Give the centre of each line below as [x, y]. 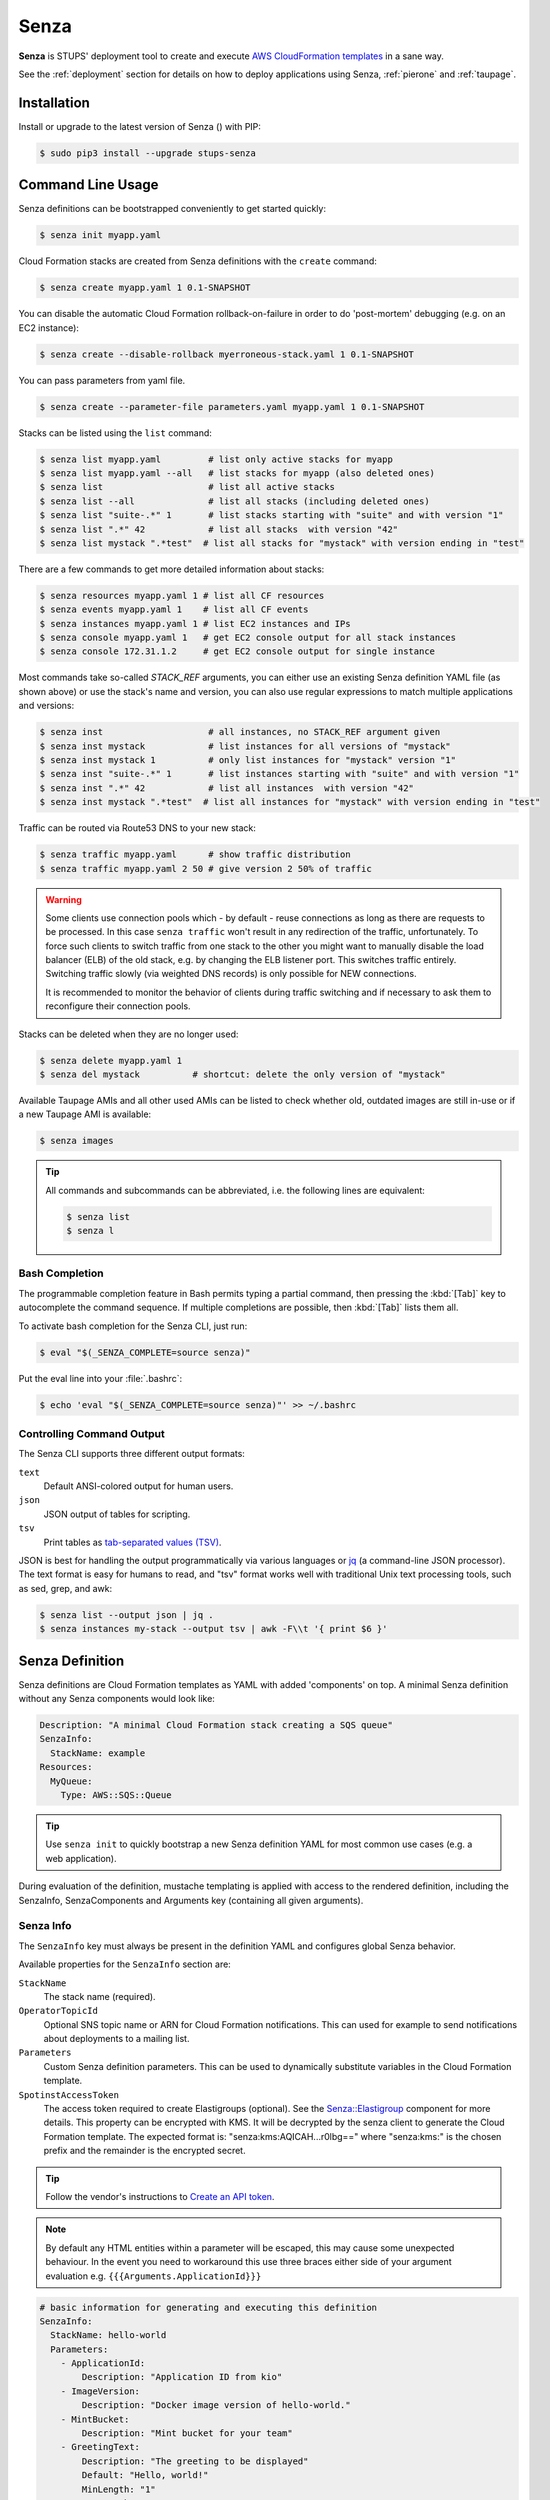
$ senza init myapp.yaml [100, 235]
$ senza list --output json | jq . [126, 1614]
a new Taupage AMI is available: [85, 1114]
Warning [63, 899]
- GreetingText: [100, 2447]
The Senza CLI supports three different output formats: [131, 1454]
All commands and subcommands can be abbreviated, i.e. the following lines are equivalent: [235, 1190]
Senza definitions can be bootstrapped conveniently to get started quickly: [172, 209]
